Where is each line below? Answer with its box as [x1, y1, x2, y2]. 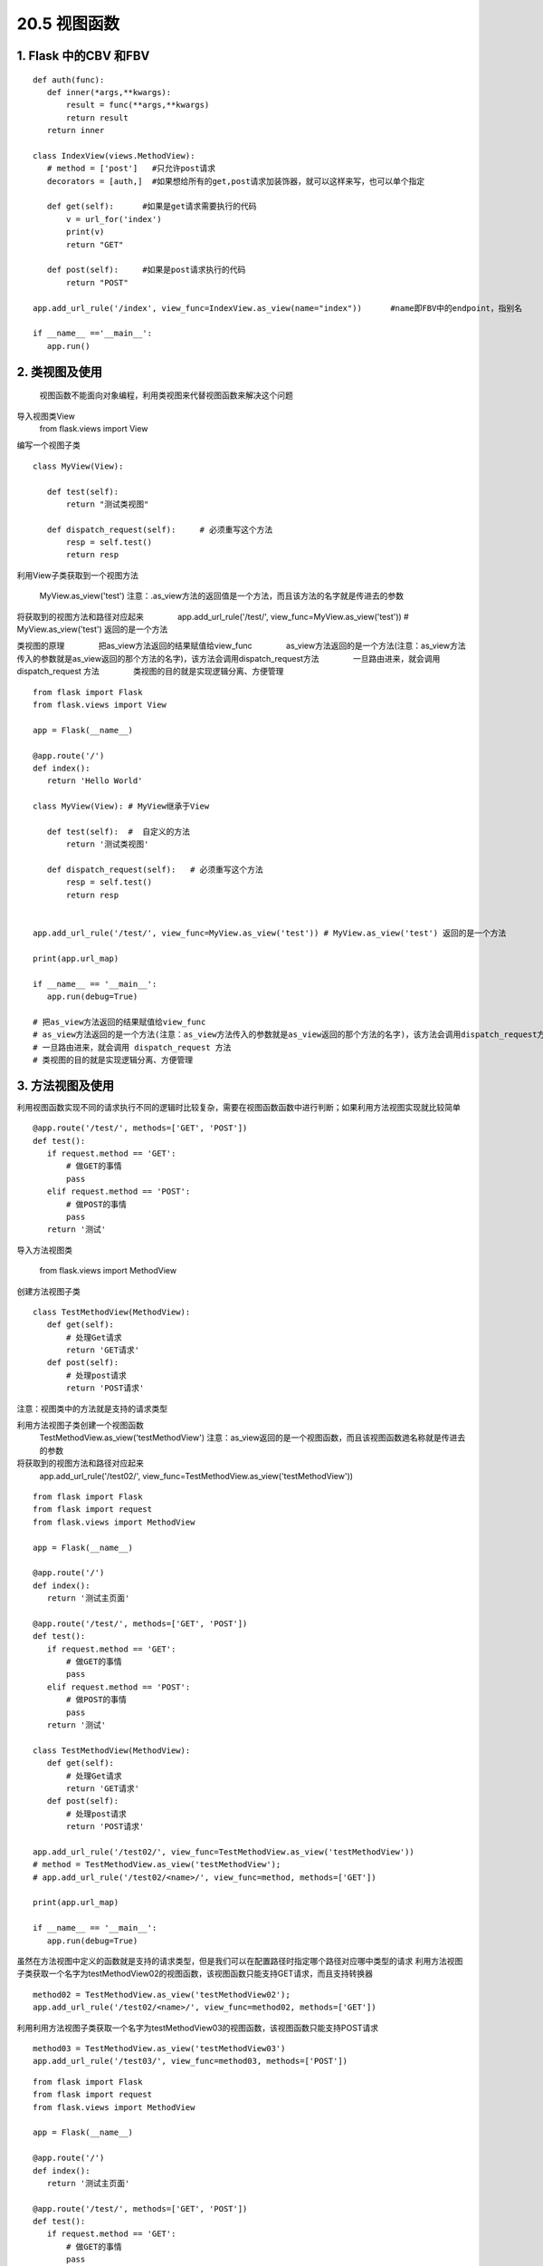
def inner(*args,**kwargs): [46, 87, 172, 97]
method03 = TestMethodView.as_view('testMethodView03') [33, 2044, 286, 2053]
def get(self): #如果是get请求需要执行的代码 [46, 201, 257, 212]
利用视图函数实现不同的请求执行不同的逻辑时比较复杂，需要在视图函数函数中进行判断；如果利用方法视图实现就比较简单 [16, 1101, 461, 1112]
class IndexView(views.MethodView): [33, 150, 195, 160]
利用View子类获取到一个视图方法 [16, 569, 139, 580]
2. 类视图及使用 [16, 363, 103, 380]
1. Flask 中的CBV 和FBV [16, 48, 150, 63]
